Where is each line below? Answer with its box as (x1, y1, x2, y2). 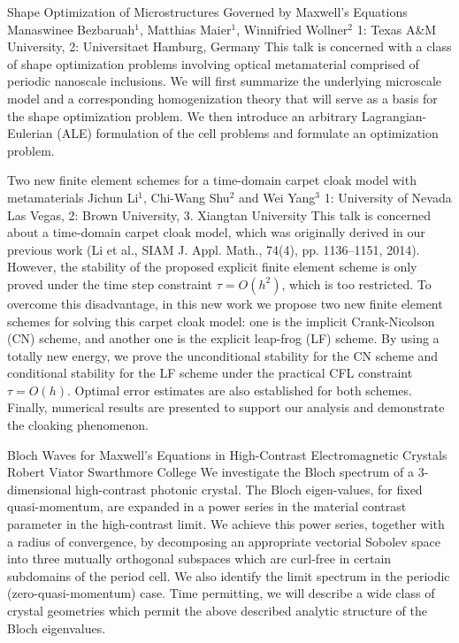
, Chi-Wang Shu (142, 188, 230, 206)
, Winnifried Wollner (236, 19, 348, 38)
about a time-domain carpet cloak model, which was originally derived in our (7, 223, 425, 241)
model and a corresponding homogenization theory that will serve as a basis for (7, 88, 438, 107)
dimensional (7, 479, 72, 498)
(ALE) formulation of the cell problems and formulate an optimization (57, 124, 439, 142)
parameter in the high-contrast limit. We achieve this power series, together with (7, 515, 445, 533)
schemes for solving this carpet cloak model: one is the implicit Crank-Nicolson (7, 311, 435, 330)
